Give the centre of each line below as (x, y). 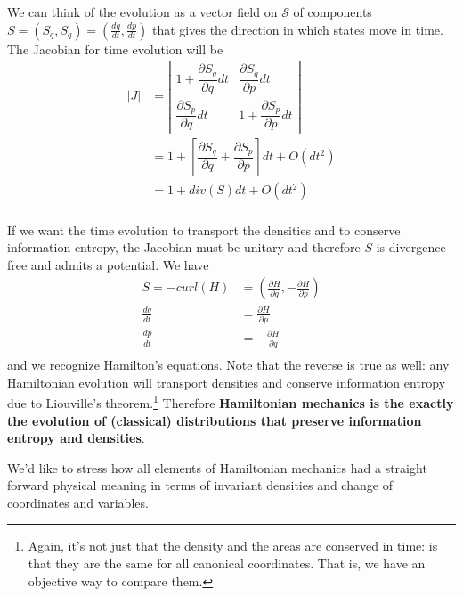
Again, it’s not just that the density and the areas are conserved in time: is (233, 546)
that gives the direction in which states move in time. (298, 29)
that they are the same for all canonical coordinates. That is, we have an (227, 563)
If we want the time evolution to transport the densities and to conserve (204, 229)
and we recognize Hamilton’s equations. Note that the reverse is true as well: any (228, 365)
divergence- (419, 247)
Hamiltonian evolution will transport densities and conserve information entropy (227, 382)
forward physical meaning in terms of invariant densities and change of (200, 485)
